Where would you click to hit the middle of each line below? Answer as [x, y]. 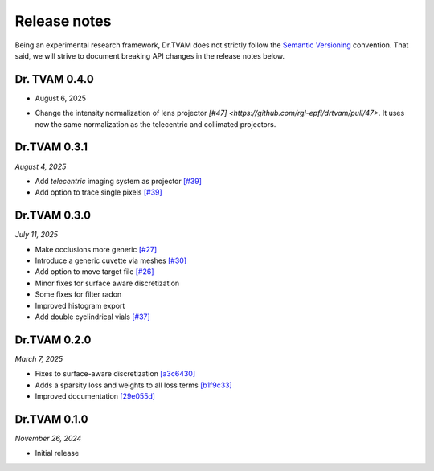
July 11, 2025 [37, 235]
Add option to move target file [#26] [94, 272]
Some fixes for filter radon [78, 294]
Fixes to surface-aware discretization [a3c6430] [115, 374]
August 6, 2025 [61, 98]
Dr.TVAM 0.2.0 [53, 340]
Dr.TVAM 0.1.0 [51, 419]
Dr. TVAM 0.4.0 [54, 79]
